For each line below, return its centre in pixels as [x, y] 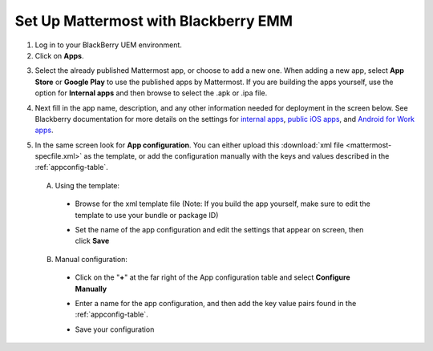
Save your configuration [115, 329]
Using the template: [87, 185]
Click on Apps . [59, 55]
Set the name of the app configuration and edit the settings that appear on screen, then [219, 230]
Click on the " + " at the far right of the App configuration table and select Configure [212, 277]
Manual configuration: [91, 259]
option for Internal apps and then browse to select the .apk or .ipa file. [151, 93]
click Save [92, 241]
